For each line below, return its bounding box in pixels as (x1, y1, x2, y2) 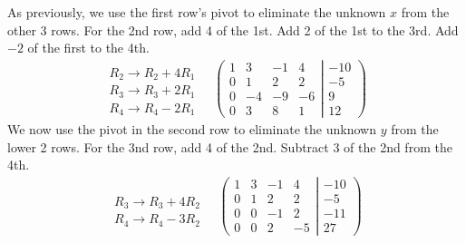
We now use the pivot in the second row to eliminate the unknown (7, 120, 376, 139)
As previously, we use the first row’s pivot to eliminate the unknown (7, 3, 386, 21)
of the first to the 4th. (27, 38, 150, 57)
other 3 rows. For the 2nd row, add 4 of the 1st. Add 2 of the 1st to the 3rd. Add (7, 20, 459, 39)
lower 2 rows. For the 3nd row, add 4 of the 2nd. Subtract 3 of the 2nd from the (7, 137, 452, 156)
